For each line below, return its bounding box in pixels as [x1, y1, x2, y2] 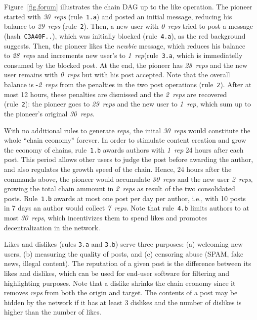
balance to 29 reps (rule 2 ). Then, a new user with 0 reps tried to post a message [4, 21, 253, 31]
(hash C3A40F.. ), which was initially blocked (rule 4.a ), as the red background [4, 30, 246, 41]
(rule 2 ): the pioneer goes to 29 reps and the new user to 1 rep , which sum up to [4, 99, 251, 109]
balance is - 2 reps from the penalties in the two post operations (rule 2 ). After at [4, 79, 252, 89]
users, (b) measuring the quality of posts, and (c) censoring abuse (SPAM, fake [4, 248, 244, 259]
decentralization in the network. [4, 222, 100, 232]
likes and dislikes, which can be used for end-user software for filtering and [4, 268, 230, 278]
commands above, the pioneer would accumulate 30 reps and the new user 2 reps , [4, 173, 253, 184]
